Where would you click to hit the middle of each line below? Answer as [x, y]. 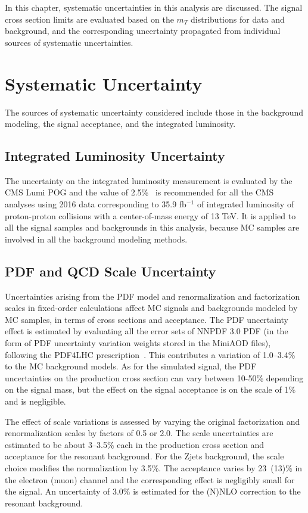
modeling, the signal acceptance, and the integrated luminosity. [120, 124]
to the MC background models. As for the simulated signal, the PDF [131, 366]
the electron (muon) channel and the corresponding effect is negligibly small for [150, 479]
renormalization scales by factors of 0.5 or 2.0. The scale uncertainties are [139, 433]
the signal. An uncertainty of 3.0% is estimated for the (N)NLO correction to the [153, 491]
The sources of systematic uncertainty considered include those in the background [154, 112]
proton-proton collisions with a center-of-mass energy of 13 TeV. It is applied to [150, 215]
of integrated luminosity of [245, 204]
